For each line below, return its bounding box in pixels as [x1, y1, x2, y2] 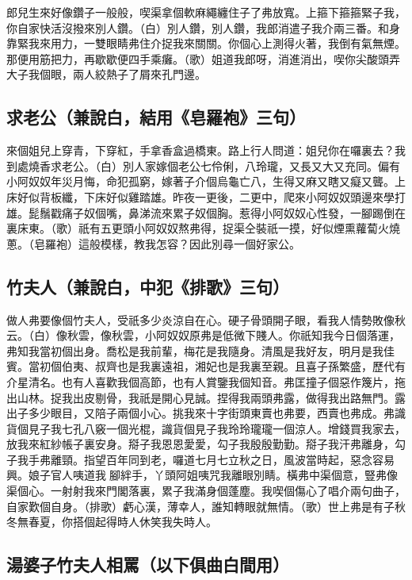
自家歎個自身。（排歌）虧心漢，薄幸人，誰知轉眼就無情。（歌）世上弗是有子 [6, 497, 395, 514]
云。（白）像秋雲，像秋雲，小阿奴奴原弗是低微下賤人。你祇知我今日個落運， [6, 327, 400, 344]
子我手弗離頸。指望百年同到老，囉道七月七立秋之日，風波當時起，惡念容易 [6, 451, 395, 467]
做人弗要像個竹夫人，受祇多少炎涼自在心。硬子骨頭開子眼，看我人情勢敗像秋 [6, 311, 406, 328]
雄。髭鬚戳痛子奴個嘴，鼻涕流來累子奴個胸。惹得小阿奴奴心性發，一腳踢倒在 [6, 204, 406, 221]
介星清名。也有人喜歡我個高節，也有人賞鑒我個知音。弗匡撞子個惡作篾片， [6, 373, 395, 390]
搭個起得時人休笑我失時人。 [72, 513, 217, 530]
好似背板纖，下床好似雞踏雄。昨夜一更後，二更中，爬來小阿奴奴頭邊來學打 [17, 188, 406, 205]
